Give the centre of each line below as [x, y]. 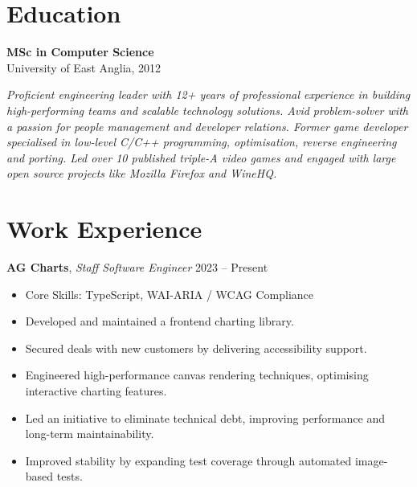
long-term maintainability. [90, 434]
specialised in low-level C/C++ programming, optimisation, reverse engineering [202, 142]
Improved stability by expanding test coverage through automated [188, 460]
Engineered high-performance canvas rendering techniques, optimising [197, 375]
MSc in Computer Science [80, 52]
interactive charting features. [96, 390]
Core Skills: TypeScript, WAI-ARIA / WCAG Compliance [170, 294]
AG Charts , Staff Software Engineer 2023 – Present [137, 267]
